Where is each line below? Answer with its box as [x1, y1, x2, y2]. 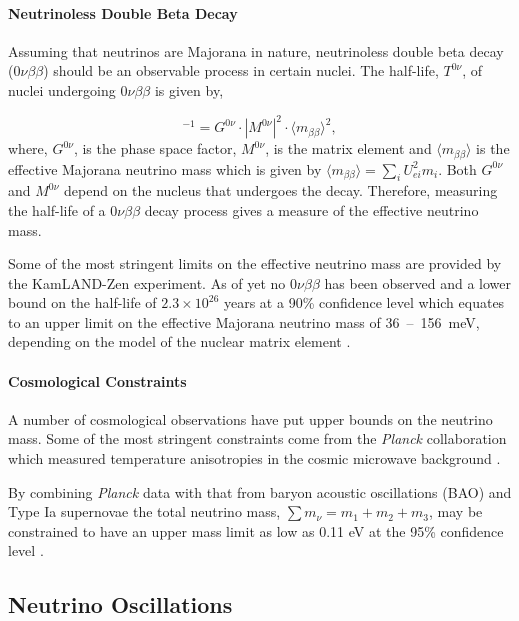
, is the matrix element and [265, 138, 432, 159]
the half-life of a [8, 199, 106, 220]
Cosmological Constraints [8, 370, 187, 391]
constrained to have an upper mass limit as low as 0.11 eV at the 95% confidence [8, 520, 504, 541]
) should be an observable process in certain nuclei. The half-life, [43, 60, 439, 81]
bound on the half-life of [8, 292, 157, 313]
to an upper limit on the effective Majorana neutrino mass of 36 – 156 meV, [8, 311, 480, 332]
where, [8, 138, 48, 159]
